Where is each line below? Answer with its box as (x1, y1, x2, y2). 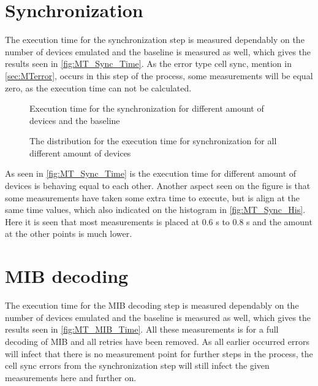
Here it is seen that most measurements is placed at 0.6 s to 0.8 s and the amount (5, 215, 312, 228)
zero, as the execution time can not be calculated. (5, 81, 192, 94)
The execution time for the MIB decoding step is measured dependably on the (5, 299, 299, 312)
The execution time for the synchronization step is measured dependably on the (5, 33, 305, 46)
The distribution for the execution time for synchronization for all (29, 134, 277, 147)
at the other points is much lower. (5, 227, 132, 240)
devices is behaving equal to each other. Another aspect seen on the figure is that (5, 179, 311, 192)
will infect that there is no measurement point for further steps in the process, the (5, 347, 313, 360)
